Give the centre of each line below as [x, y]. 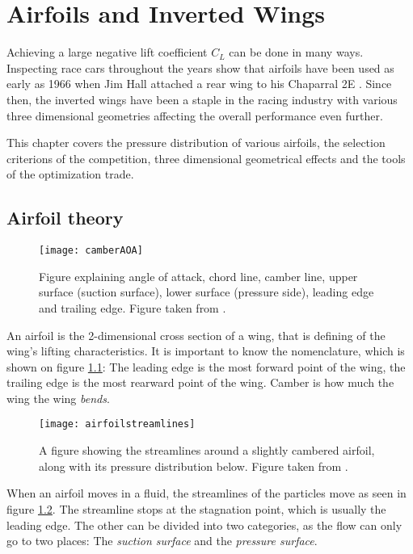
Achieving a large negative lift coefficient [107, 52]
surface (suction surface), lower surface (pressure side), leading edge [206, 292]
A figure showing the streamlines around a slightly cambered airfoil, [207, 450]
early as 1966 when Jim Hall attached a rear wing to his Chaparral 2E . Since [199, 84]
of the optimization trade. [70, 174]
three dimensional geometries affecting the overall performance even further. [195, 115]
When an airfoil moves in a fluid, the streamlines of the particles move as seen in [206, 493]
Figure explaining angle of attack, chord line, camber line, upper [198, 276]
